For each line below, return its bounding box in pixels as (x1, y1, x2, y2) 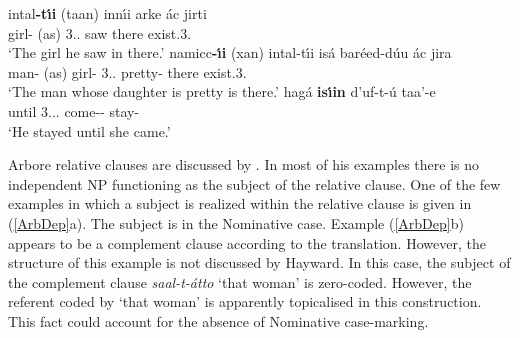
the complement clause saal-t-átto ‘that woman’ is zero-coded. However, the (8, 271, 472, 292)
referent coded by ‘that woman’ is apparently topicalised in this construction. (8, 291, 482, 312)
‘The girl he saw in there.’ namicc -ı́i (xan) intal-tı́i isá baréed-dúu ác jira (8, 42, 452, 63)
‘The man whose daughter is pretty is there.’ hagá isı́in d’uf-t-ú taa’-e (8, 81, 436, 102)
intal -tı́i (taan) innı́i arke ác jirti (8, 3, 207, 23)
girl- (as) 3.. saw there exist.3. (8, 22, 192, 43)
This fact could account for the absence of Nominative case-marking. (8, 310, 429, 331)
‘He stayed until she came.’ (8, 120, 171, 141)
